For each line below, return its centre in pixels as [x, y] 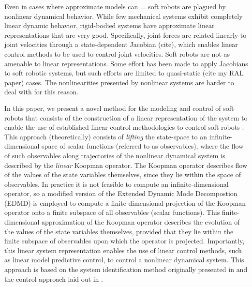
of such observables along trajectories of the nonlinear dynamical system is [115, 155]
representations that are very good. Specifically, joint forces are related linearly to [126, 35]
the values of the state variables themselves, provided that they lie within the [119, 231]
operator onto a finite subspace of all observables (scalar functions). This [112, 212]
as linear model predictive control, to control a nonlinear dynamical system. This [124, 260]
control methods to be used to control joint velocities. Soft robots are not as [117, 53]
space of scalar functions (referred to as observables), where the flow [143, 146]
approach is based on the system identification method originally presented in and [126, 269]
